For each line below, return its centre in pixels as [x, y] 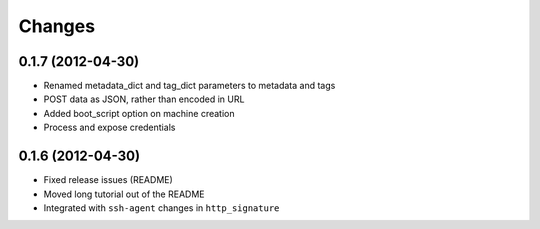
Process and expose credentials [109, 127]
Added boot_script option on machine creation [139, 113]
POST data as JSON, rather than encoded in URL [144, 99]
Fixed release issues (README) [108, 180]
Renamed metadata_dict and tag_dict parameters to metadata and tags [189, 86]
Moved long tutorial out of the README [124, 194]
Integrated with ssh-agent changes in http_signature [161, 207]
